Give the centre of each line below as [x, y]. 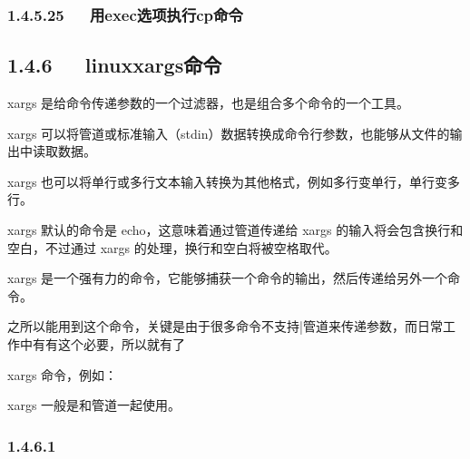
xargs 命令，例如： [63, 374]
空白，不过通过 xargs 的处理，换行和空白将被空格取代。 [172, 247]
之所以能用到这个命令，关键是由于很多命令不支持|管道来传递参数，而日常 [225, 326]
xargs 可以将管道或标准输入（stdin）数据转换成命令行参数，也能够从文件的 [229, 133]
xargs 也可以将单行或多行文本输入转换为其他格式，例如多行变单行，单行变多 [234, 181]
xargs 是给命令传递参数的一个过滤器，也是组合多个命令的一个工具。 [209, 103]
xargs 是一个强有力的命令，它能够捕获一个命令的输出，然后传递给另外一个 [228, 278]
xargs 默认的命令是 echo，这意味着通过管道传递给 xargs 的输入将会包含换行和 [235, 230]
